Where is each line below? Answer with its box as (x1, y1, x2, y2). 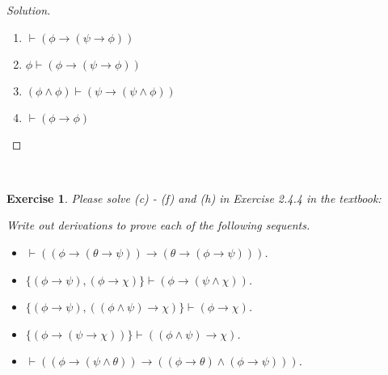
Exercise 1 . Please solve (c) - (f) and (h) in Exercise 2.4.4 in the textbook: (6, 189, 382, 206)
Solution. (6, 2, 51, 18)
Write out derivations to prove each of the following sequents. (6, 217, 310, 234)
